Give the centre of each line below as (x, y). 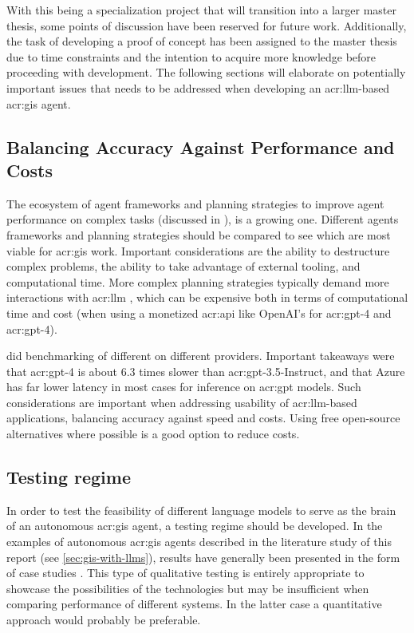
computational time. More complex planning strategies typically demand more (198, 281)
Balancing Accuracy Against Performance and (201, 146)
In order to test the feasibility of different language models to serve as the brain (201, 510)
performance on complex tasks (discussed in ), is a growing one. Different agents (203, 219)
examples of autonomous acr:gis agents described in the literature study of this (199, 542)
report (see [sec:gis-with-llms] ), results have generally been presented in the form (203, 557)
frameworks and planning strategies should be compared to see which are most (199, 234)
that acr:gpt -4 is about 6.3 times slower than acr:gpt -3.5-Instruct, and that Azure (206, 371)
